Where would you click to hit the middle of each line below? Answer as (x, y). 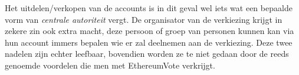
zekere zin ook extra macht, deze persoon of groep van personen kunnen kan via (149, 31)
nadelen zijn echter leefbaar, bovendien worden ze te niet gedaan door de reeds (147, 54)
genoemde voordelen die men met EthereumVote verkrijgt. (110, 65)
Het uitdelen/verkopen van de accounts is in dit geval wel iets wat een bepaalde (149, 8)
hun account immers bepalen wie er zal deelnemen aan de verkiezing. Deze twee (149, 42)
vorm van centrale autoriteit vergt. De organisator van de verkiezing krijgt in (144, 19)
